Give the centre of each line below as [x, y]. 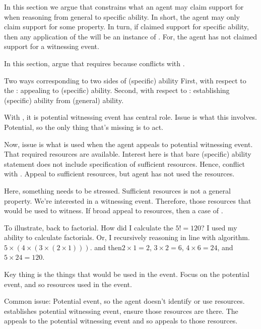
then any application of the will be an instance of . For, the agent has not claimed [131, 36]
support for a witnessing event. [52, 46]
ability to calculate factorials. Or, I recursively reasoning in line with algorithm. [127, 237]
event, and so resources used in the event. [68, 284]
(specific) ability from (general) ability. [64, 100]
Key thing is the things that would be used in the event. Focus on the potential [127, 274]
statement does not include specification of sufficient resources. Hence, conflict [125, 163]
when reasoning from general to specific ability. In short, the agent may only [122, 16]
